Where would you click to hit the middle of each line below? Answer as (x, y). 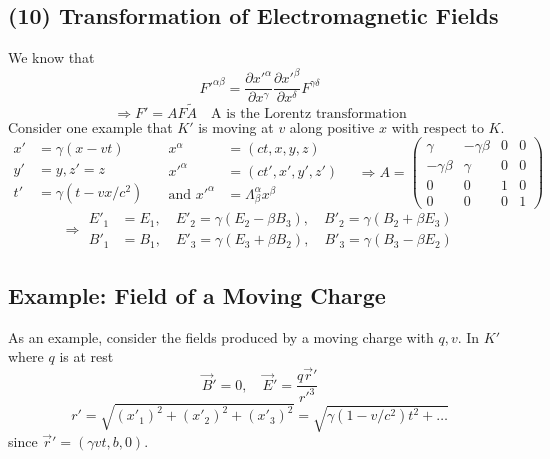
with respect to (437, 126)
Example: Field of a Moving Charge (197, 294)
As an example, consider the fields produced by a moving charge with (221, 336)
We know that (51, 57)
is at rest (86, 356)
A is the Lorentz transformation (309, 113)
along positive (332, 126)
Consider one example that (90, 126)
